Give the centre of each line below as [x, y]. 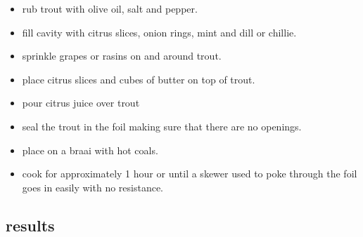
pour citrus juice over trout [81, 103]
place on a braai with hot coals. [90, 150]
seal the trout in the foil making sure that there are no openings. [162, 126]
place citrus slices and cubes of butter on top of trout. [139, 79]
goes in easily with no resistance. [93, 187]
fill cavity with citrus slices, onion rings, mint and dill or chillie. [159, 32]
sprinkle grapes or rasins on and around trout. [122, 56]
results [30, 225]
